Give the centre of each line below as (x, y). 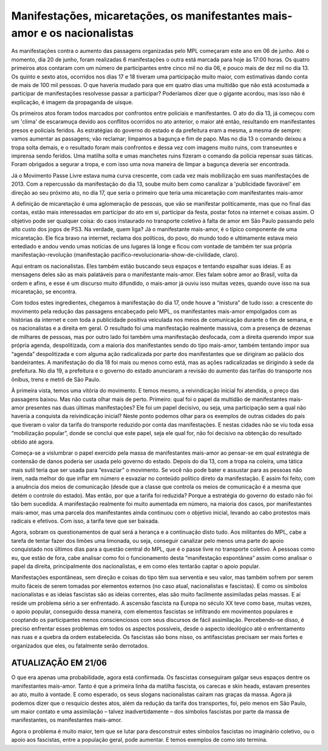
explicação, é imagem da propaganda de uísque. (72, 102)
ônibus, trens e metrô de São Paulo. (56, 379)
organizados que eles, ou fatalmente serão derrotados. (80, 646)
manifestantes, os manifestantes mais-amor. (67, 720)
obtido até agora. (33, 442)
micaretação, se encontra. (44, 292)
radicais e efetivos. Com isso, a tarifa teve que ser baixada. (85, 521)
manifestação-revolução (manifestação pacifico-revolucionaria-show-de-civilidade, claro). (125, 255)
